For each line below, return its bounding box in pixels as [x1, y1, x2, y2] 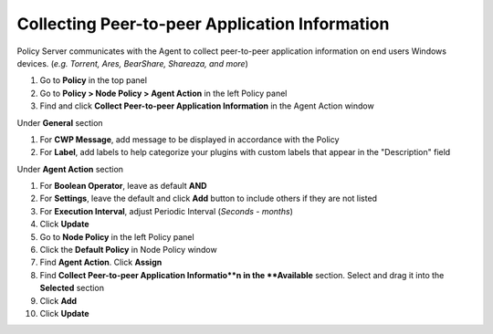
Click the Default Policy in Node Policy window [39, 245, 218, 256]
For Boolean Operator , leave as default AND [39, 181, 207, 192]
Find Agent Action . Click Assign [39, 256, 163, 268]
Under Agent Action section [16, 163, 123, 174]
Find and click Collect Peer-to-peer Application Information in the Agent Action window [39, 100, 374, 111]
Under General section [16, 117, 104, 128]
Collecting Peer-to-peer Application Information [16, 14, 390, 34]
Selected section [39, 283, 105, 294]
